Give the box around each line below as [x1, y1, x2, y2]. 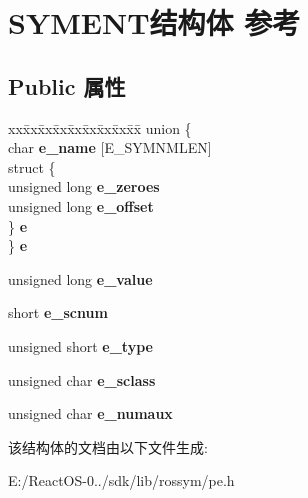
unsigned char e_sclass [8, 369, 156, 390]
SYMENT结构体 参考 [8, 2, 301, 43]
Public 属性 [8, 70, 126, 101]
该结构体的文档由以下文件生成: [8, 436, 208, 457]
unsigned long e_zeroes [8, 176, 160, 197]
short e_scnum [8, 302, 108, 323]
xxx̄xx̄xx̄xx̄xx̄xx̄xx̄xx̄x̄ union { [8, 117, 192, 138]
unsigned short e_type [8, 335, 153, 356]
